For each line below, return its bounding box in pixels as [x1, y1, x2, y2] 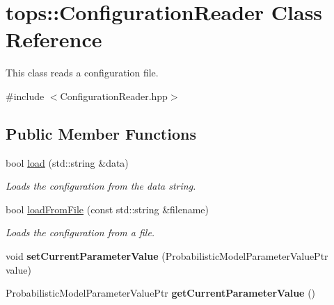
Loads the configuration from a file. [6, 225, 155, 240]
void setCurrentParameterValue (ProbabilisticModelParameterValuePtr [6, 249, 328, 263]
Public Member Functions [6, 122, 196, 144]
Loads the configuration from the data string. [6, 179, 196, 193]
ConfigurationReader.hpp [60, 88, 168, 103]
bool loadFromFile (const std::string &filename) [6, 201, 209, 216]
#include [6, 88, 45, 103]
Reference [6, 25, 102, 53]
